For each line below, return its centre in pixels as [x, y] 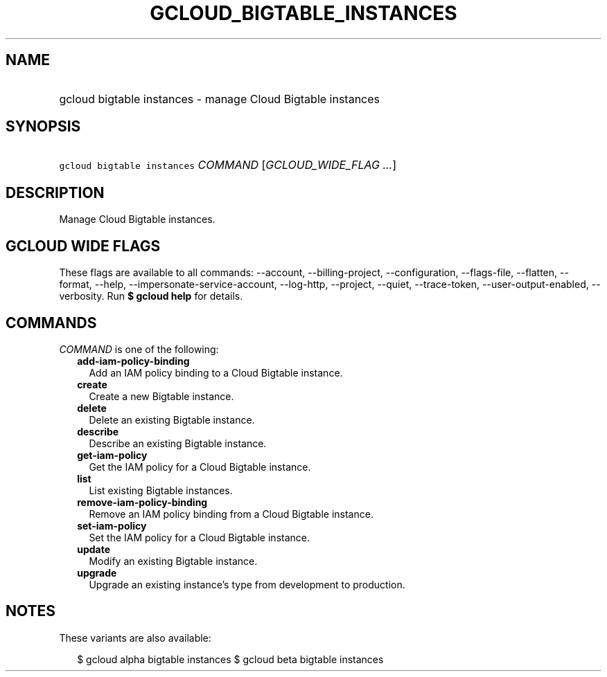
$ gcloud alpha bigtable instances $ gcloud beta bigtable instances [230, 659]
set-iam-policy [112, 525]
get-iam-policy [112, 455]
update [94, 549]
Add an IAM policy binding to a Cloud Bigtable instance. [216, 372]
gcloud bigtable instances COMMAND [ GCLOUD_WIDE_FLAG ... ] [228, 165]
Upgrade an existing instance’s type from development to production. [247, 584]
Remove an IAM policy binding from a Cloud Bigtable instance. [231, 514]
